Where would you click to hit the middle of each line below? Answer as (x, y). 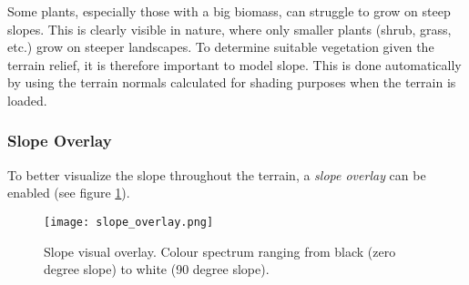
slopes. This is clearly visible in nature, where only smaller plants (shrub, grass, (229, 29)
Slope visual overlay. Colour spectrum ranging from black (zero (220, 251)
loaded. (27, 100)
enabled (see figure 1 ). (69, 193)
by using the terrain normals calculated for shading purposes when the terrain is (232, 82)
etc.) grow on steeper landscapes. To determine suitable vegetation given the (221, 47)
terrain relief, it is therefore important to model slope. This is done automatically (234, 64)
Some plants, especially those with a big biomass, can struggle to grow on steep (229, 11)
